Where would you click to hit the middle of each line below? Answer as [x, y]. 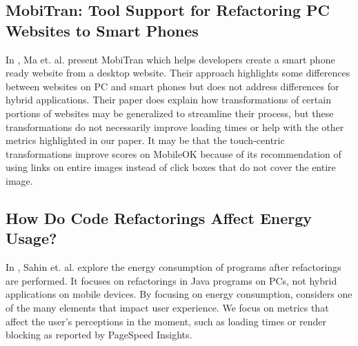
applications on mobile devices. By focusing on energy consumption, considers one [179, 294]
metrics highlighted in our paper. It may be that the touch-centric [145, 140]
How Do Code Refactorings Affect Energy [159, 217]
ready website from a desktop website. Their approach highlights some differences [178, 73]
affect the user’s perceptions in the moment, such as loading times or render [166, 321]
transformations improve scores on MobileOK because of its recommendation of [173, 153]
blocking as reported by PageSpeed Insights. [99, 335]
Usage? [31, 238]
